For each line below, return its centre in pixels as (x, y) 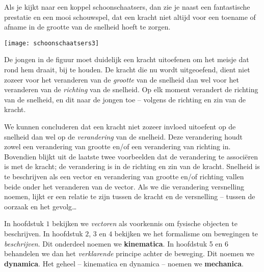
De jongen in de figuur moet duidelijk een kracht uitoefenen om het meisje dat (127, 59)
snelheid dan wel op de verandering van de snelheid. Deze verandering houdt (123, 136)
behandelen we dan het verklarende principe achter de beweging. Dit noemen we (129, 253)
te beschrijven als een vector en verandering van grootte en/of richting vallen (124, 176)
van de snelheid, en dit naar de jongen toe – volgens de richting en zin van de (125, 99)
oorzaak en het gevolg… (41, 206)
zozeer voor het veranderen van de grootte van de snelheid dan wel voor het (122, 79)
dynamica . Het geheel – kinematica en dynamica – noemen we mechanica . (124, 263)
